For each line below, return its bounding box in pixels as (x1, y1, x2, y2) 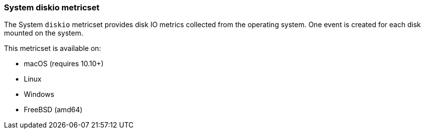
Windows (24, 90, 55, 99)
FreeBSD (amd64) (24, 105, 83, 114)
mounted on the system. (4, 29, 83, 38)
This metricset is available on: (4, 44, 101, 53)
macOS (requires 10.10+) (24, 59, 104, 68)
